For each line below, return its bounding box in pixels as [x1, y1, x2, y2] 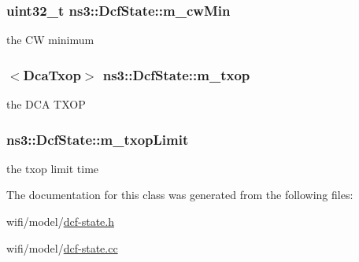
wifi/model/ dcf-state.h [6, 213, 114, 230]
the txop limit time [6, 160, 99, 176]
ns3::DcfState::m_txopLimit [6, 129, 189, 149]
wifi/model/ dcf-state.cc [6, 239, 118, 256]
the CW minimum [6, 31, 94, 48]
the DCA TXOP [6, 96, 86, 113]
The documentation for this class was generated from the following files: [6, 186, 353, 203]
